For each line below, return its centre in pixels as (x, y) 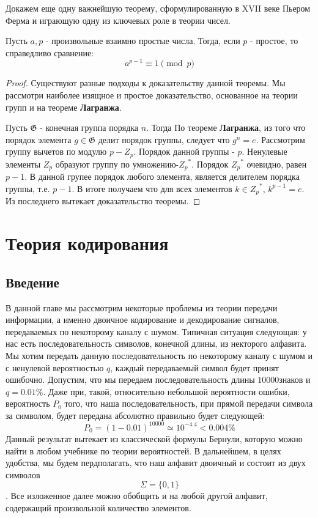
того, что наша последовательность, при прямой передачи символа (189, 403)
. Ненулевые (264, 151)
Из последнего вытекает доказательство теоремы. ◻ (103, 201)
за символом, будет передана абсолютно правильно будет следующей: (135, 415)
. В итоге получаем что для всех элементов (152, 188)
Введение (32, 282)
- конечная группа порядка (89, 128)
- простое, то (274, 41)
